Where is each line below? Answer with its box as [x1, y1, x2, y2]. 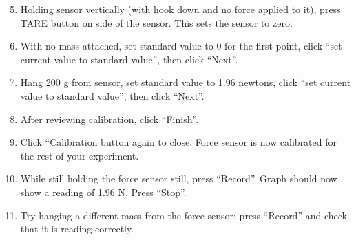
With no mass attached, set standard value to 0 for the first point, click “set [20, 39, 342, 53]
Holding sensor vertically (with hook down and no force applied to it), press [20, 2, 341, 16]
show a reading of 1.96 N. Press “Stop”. [20, 184, 187, 199]
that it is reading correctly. [20, 221, 134, 236]
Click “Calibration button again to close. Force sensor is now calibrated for [20, 135, 337, 149]
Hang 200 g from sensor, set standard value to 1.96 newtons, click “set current [20, 75, 351, 89]
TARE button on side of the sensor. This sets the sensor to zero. [20, 15, 293, 30]
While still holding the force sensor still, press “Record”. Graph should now [20, 171, 337, 186]
